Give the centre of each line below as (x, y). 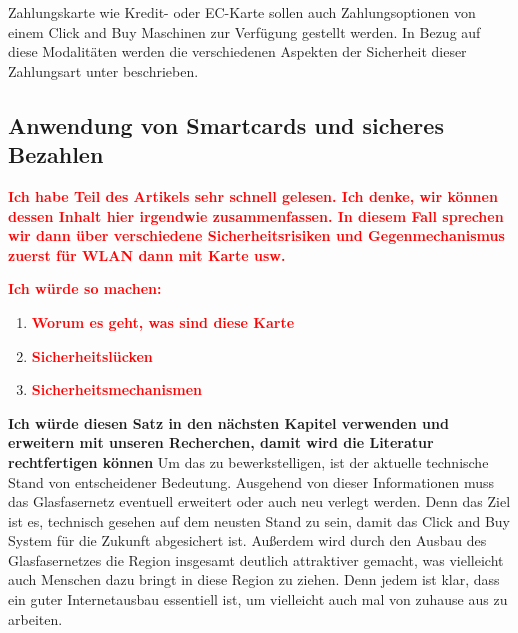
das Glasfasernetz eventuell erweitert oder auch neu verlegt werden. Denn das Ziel (259, 501)
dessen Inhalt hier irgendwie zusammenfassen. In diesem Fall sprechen (256, 215)
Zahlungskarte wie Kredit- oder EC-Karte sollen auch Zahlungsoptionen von (242, 12)
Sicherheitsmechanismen (117, 389)
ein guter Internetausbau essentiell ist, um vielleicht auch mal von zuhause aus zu (258, 599)
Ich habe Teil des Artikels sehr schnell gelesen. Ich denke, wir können (253, 195)
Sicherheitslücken (92, 355)
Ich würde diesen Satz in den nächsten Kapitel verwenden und (228, 422)
